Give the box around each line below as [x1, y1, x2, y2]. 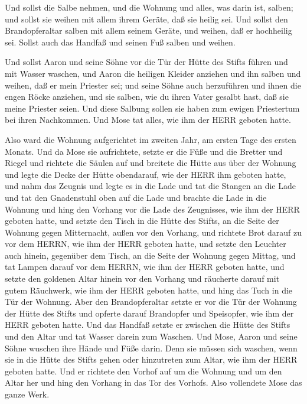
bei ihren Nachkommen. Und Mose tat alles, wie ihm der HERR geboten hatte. [5, 113, 291, 126]
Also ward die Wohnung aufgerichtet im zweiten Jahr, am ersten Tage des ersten [5, 133, 296, 145]
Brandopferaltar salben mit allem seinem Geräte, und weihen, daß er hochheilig [5, 24, 292, 37]
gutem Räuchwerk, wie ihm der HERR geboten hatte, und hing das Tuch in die [5, 284, 293, 296]
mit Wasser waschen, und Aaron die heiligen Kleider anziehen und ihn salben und [5, 67, 301, 79]
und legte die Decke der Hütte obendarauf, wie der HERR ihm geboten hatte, [5, 168, 286, 180]
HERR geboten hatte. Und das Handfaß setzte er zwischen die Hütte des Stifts [5, 318, 290, 331]
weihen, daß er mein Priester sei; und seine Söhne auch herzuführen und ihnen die [5, 79, 301, 91]
